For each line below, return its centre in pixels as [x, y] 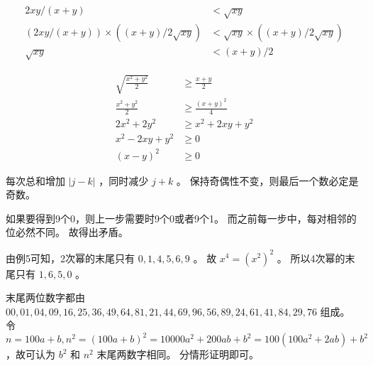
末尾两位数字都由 [45, 297]
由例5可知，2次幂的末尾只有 [70, 258]
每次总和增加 [35, 180]
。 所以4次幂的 [311, 258]
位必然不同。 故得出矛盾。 [67, 232]
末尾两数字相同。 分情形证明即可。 [178, 354]
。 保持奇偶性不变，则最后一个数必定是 [267, 180]
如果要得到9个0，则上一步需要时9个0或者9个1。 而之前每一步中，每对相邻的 [181, 218]
